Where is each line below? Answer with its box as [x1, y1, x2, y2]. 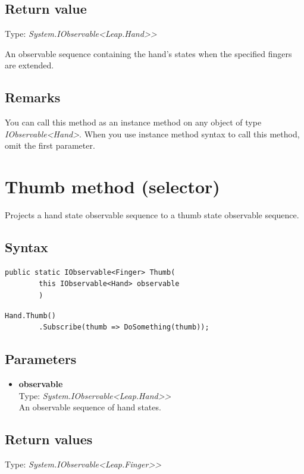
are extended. [5, 59, 54, 71]
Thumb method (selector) [5, 174, 220, 199]
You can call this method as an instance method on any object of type [5, 116, 262, 128]
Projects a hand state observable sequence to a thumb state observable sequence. [5, 209, 299, 221]
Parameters [5, 350, 77, 368]
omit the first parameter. [5, 139, 95, 152]
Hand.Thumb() [5, 311, 56, 320]
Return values [5, 430, 93, 448]
